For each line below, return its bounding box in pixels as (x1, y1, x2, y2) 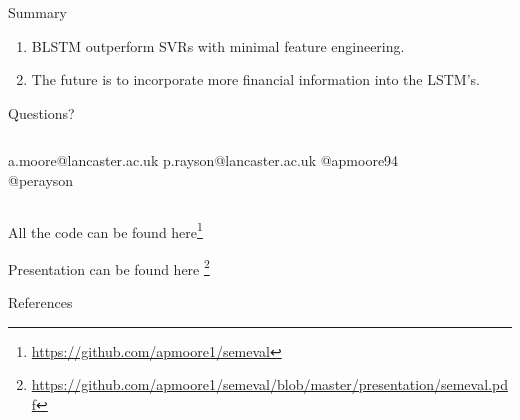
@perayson (8, 169, 74, 190)
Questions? (8, 102, 75, 123)
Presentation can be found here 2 (8, 255, 210, 279)
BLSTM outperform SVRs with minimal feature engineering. (31, 35, 405, 56)
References (8, 292, 73, 313)
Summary (8, 2, 67, 22)
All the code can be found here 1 (8, 218, 203, 242)
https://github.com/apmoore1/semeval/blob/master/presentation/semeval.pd (31, 374, 508, 395)
